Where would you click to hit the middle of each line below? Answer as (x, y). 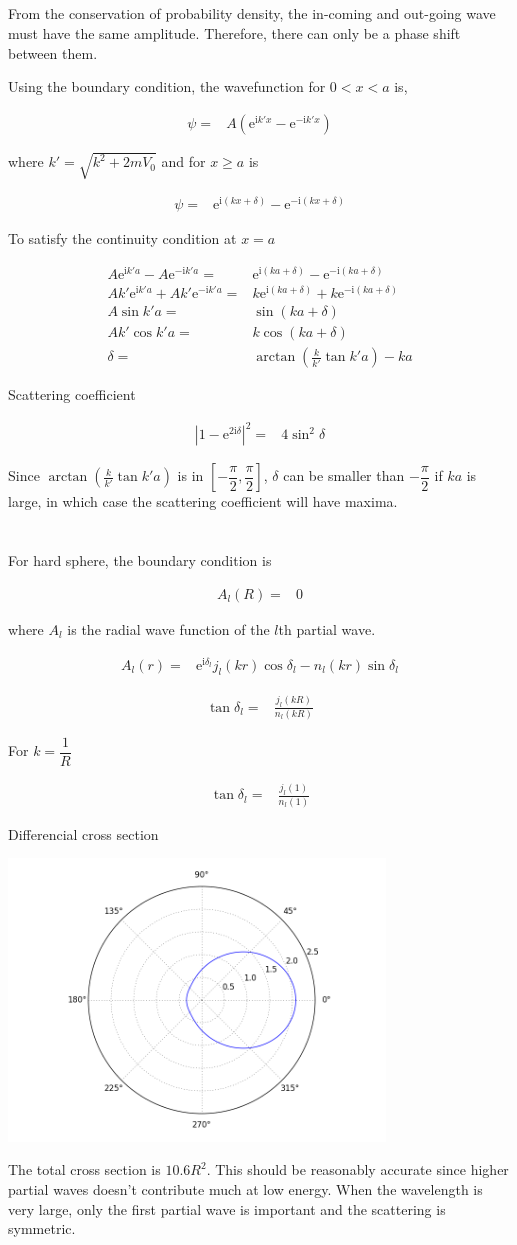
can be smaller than (344, 475)
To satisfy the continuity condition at (122, 238)
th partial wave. (327, 628)
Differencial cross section (83, 833)
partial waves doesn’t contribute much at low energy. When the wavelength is (245, 1188)
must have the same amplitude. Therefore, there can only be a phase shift (234, 32)
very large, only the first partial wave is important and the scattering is (227, 1208)
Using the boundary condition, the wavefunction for (167, 86)
